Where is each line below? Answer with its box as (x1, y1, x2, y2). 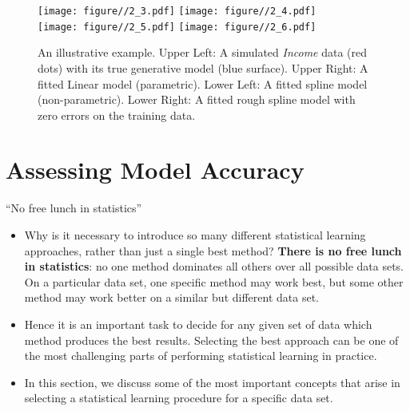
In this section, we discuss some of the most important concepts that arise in (24, 373, 400, 390)
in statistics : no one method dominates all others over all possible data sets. (24, 258, 404, 275)
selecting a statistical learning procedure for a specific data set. (24, 389, 333, 406)
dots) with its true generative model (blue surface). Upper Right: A (38, 59, 368, 76)
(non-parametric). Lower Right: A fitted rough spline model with (38, 91, 356, 108)
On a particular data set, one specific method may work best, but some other (24, 273, 404, 290)
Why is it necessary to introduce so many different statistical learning (24, 227, 366, 243)
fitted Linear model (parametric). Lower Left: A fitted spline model (38, 75, 368, 92)
